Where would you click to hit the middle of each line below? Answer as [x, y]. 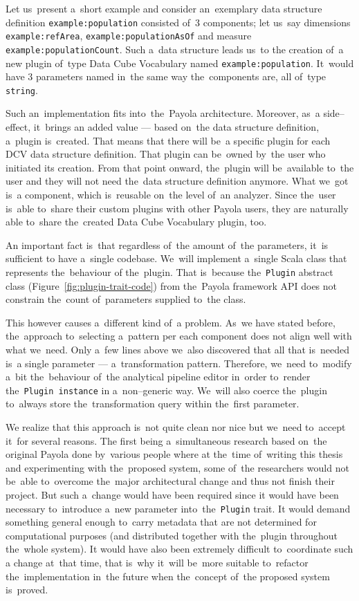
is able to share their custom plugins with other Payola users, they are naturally [177, 208]
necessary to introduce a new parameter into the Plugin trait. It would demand [178, 508]
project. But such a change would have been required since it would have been [172, 495]
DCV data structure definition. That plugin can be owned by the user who [166, 154]
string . [22, 90]
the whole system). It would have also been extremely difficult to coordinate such [179, 549]
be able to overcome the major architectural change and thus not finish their [170, 481]
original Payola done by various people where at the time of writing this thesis [174, 454]
